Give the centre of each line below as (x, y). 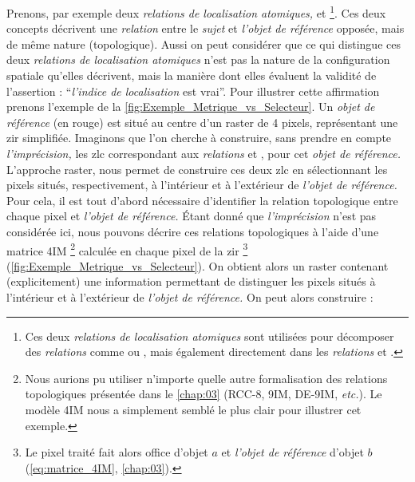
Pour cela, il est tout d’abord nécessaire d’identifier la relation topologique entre (202, 200)
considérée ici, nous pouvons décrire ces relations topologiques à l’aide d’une (193, 231)
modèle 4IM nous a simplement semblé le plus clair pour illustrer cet (193, 409)
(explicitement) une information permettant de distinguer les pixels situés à (191, 281)
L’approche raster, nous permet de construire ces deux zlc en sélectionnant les (197, 169)
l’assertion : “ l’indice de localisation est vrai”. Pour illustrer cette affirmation (193, 91)
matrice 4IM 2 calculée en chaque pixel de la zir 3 (127, 249)
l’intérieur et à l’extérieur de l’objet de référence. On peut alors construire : (190, 297)
